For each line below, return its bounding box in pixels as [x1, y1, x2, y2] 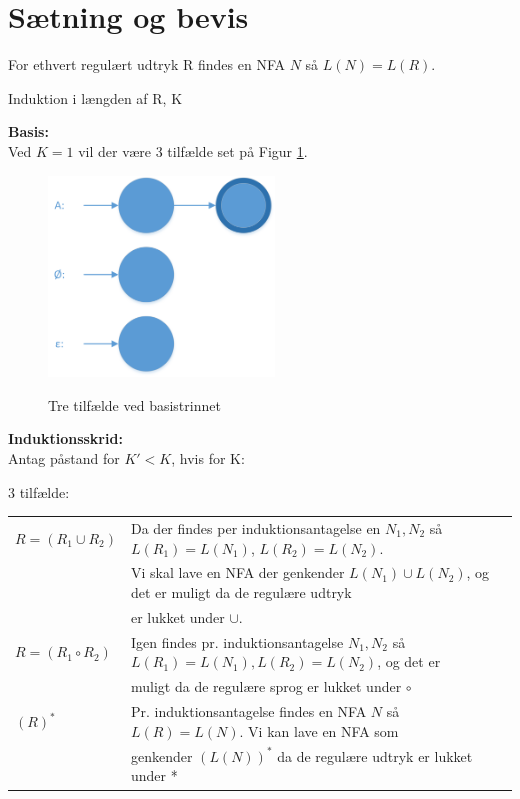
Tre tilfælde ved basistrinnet [48, 394, 221, 415]
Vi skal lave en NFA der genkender [130, 562, 345, 583]
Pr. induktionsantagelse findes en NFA [130, 700, 367, 721]
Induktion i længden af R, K [8, 87, 183, 108]
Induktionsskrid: [8, 428, 123, 449]
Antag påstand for [8, 448, 120, 469]
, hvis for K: [171, 448, 245, 469]
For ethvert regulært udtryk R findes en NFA [8, 54, 285, 75]
